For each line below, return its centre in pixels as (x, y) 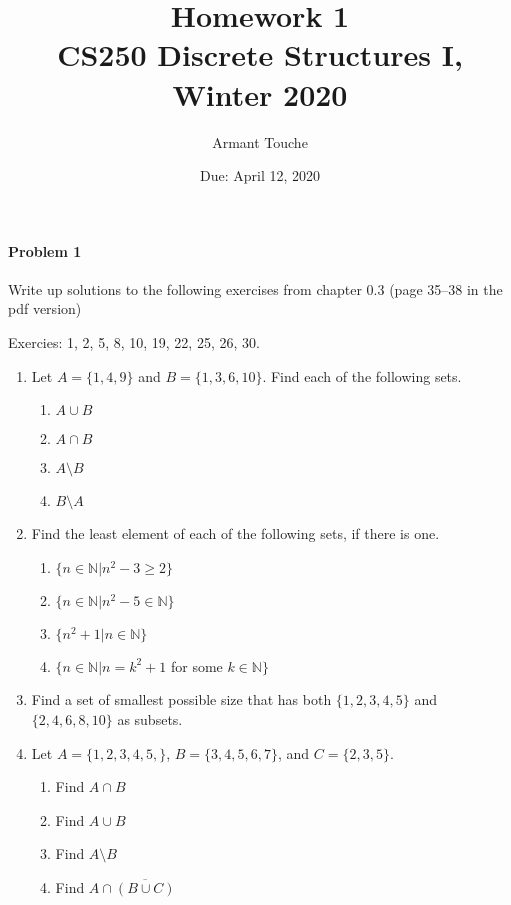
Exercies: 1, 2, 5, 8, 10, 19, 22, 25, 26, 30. (134, 342)
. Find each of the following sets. (362, 375)
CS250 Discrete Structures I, (260, 54)
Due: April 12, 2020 (260, 175)
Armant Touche (260, 141)
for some (196, 665)
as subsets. (150, 719)
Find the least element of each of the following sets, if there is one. (235, 533)
